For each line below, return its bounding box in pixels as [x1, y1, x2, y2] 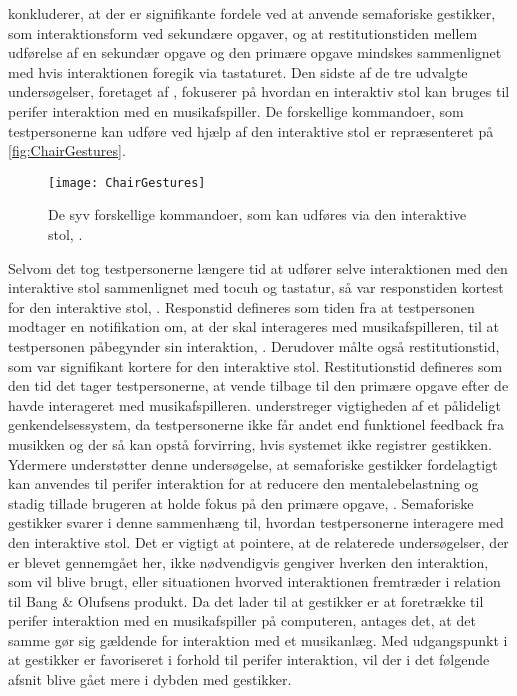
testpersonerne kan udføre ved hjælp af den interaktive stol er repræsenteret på [8, 120, 494, 141]
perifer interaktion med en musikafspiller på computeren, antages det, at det [8, 610, 476, 631]
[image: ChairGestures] [48, 175, 206, 190]
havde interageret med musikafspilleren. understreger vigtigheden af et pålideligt [8, 394, 501, 415]
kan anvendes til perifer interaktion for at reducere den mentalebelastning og [8, 473, 479, 494]
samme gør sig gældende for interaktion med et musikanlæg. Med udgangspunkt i [8, 629, 508, 650]
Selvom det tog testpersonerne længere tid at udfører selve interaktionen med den [8, 257, 508, 278]
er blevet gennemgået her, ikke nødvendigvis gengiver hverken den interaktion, [8, 551, 489, 572]
